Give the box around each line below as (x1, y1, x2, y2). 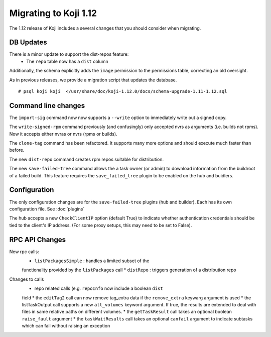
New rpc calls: (9, 249, 40, 255)
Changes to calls (9, 276, 44, 282)
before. (9, 147, 25, 153)
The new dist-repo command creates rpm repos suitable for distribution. (9, 156, 164, 162)
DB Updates (9, 38, 47, 47)
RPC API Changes (9, 235, 66, 244)
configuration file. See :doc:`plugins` (9, 206, 85, 212)
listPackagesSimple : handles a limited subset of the (34, 258, 150, 264)
